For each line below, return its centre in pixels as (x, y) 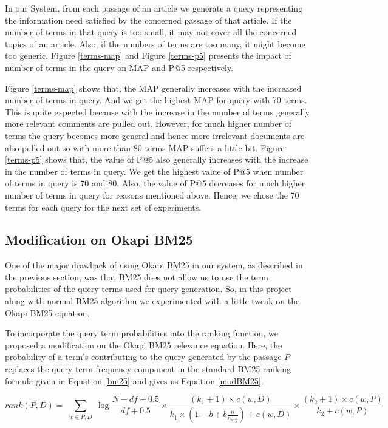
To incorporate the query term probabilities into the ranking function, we (141, 333)
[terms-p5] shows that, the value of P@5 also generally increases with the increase (157, 159)
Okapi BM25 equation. (47, 312)
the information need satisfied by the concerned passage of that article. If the (148, 20)
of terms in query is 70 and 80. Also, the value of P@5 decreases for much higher (155, 183)
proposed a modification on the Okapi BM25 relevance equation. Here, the (144, 345)
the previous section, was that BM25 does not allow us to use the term (137, 277)
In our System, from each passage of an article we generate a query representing (154, 8)
